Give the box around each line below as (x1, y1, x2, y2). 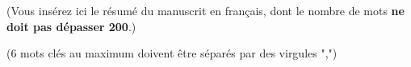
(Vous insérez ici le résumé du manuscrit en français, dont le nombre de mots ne (6, 2, 405, 18)
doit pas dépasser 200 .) (6, 18, 136, 34)
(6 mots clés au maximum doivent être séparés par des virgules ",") (6, 45, 338, 61)
